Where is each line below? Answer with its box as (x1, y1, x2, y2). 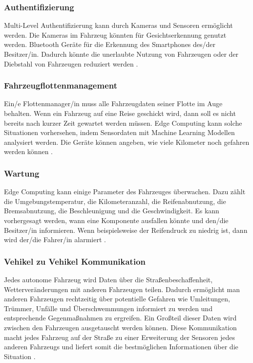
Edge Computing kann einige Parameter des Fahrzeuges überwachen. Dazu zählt (4, 186, 246, 197)
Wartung (4, 167, 40, 179)
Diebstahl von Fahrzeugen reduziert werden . (4, 58, 138, 68)
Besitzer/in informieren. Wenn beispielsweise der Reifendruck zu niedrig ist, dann (4, 225, 248, 235)
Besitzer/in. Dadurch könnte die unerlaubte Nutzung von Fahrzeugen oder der (4, 49, 239, 59)
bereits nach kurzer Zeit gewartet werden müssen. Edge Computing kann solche (4, 117, 242, 128)
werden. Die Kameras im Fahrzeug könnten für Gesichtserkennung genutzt (4, 29, 227, 40)
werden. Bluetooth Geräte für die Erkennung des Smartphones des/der (4, 39, 216, 49)
